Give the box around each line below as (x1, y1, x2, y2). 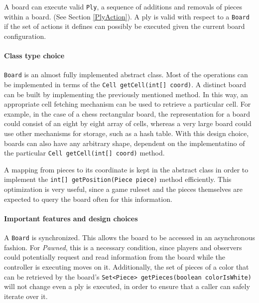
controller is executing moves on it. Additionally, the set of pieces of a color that (4, 261, 249, 272)
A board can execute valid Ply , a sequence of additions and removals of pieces (4, 1, 242, 11)
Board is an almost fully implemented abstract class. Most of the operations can (4, 69, 248, 80)
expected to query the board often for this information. (4, 193, 172, 204)
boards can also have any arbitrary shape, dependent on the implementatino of (4, 138, 245, 148)
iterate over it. (4, 291, 48, 301)
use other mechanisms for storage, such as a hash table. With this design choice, (4, 128, 249, 138)
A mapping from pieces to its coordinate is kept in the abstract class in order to (4, 164, 249, 174)
